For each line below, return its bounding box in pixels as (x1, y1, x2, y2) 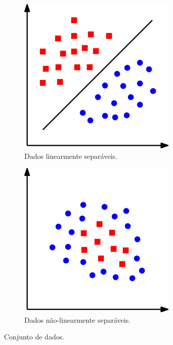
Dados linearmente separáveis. (24, 150, 117, 161)
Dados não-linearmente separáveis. (24, 314, 131, 325)
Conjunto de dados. (4, 331, 65, 342)
